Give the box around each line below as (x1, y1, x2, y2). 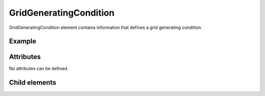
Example (9, 37, 36, 46)
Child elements (9, 78, 56, 87)
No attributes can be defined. (9, 66, 69, 72)
